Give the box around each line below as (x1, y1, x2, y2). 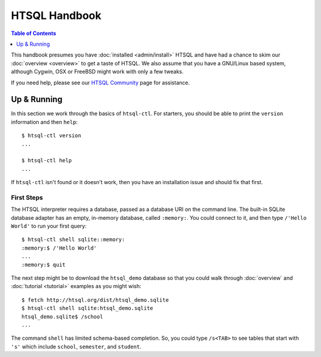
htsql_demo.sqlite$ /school (21, 313, 103, 320)
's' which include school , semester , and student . (11, 343, 142, 350)
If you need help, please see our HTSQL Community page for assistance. (11, 79, 190, 86)
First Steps (11, 193, 43, 201)
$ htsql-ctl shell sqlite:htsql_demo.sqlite (21, 305, 154, 312)
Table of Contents (11, 30, 56, 37)
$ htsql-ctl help (21, 157, 72, 164)
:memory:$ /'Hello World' (21, 244, 97, 251)
